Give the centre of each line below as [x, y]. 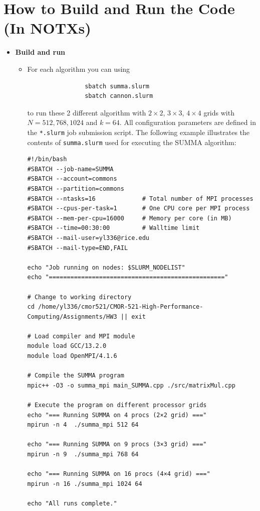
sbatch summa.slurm [117, 86]
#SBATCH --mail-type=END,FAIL [78, 248]
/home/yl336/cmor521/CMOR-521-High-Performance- [121, 307]
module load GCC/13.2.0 [67, 346]
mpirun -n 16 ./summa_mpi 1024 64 [85, 484]
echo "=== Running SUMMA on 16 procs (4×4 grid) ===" [119, 474]
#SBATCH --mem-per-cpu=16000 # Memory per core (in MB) [129, 218]
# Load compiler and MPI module [81, 336]
